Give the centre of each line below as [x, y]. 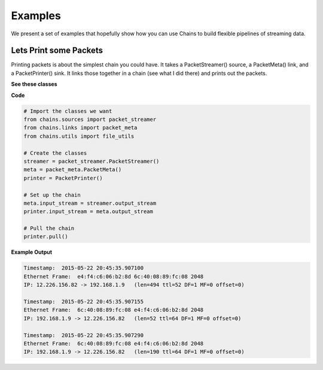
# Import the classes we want [68, 111]
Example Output [32, 252]
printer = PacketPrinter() [63, 178]
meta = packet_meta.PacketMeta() [73, 170]
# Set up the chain [52, 195]
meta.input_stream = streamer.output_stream [90, 203]
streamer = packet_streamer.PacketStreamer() [92, 161]
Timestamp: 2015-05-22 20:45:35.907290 [83, 335]
